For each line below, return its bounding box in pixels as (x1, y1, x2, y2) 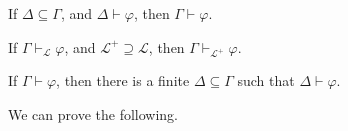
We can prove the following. (8, 103, 178, 124)
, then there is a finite (56, 70, 190, 91)
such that (237, 70, 295, 91)
